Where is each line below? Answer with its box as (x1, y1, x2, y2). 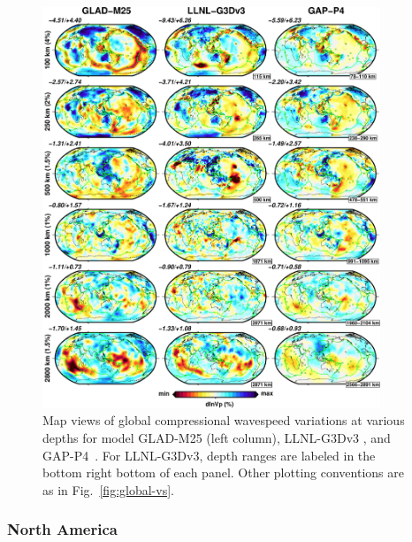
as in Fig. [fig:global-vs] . (42, 480, 174, 499)
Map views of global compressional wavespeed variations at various (42, 411, 405, 430)
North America (7, 518, 118, 540)
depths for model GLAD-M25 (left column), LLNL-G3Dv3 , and (42, 428, 391, 446)
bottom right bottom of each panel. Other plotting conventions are (42, 463, 404, 482)
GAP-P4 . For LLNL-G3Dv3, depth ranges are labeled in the (42, 445, 376, 464)
